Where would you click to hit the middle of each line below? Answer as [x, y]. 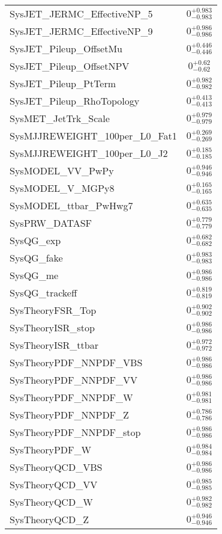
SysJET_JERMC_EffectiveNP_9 [81, 31]
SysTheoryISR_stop [52, 327]
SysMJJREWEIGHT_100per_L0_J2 [89, 153]
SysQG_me [34, 275]
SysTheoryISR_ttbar [54, 345]
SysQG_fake [36, 258]
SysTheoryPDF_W [50, 450]
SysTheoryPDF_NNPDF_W [71, 397]
